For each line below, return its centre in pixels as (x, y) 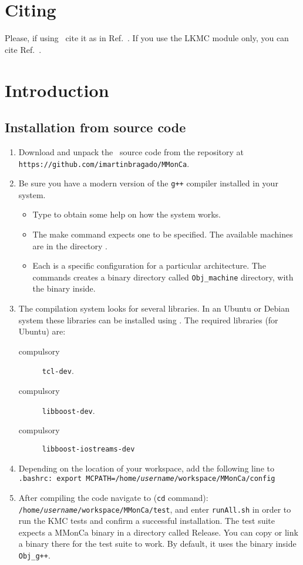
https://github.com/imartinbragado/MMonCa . (104, 163)
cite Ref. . (23, 49)
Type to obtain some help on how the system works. (127, 214)
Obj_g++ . (34, 555)
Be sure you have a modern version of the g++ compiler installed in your (148, 183)
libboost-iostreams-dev (88, 449)
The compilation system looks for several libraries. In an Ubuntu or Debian (154, 308)
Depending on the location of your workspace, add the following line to (146, 468)
